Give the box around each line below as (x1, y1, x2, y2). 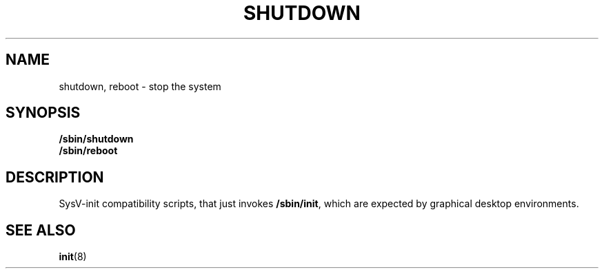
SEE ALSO (6, 221, 76, 239)
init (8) (59, 251, 87, 263)
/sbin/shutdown (59, 133, 134, 145)
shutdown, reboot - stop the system (59, 80, 221, 92)
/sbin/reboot (59, 145, 118, 157)
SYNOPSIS (6, 104, 81, 122)
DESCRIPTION (6, 168, 104, 186)
